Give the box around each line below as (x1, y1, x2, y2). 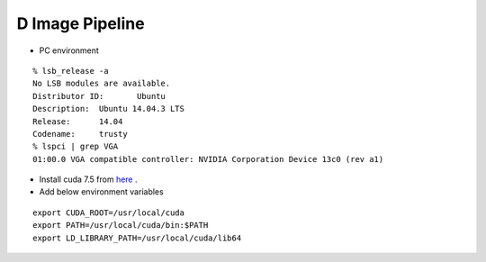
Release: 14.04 (32, 116, 123, 126)
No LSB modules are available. (32, 78, 171, 89)
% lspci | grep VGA (32, 141, 119, 152)
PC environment (39, 45, 99, 56)
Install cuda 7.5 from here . (39, 174, 138, 185)
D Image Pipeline (16, 14, 145, 33)
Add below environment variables (39, 186, 164, 197)
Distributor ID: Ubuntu (32, 91, 166, 101)
